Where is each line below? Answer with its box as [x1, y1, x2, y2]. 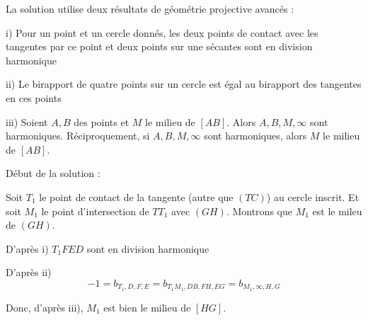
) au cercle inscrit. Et [266, 189, 360, 204]
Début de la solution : [6, 166, 100, 181]
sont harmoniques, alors [204, 128, 307, 143]
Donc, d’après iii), [6, 299, 84, 314]
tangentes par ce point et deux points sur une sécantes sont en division [6, 39, 313, 54]
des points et [74, 114, 130, 129]
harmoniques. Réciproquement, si [6, 128, 150, 143]
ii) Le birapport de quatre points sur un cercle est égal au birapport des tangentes [6, 76, 362, 91]
